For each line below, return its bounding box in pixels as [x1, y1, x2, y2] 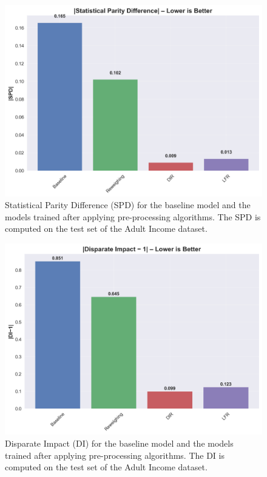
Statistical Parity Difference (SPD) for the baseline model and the [5, 198, 251, 211]
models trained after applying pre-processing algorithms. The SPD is [5, 210, 261, 223]
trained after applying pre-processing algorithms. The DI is [5, 448, 225, 461]
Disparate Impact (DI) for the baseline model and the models [5, 437, 234, 449]
